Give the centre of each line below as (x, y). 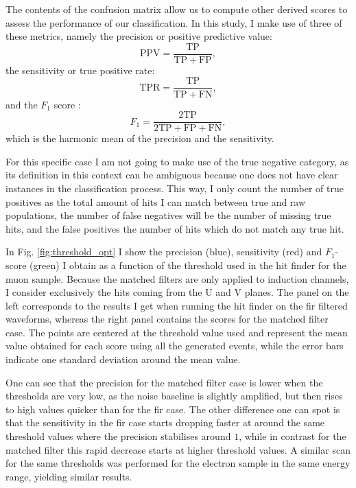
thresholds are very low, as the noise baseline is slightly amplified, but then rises (174, 396)
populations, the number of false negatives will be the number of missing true (168, 215)
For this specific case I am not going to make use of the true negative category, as (177, 161)
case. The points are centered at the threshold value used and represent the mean (177, 332)
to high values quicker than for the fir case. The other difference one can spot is (173, 409)
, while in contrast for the (293, 436)
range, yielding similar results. (69, 476)
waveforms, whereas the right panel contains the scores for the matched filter (167, 319)
